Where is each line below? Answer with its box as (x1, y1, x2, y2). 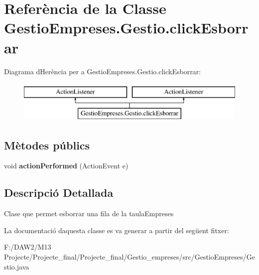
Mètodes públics (4, 137, 90, 152)
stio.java (4, 261, 29, 272)
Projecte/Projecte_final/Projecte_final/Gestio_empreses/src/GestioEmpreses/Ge (4, 252, 255, 262)
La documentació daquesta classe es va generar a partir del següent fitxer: (4, 225, 229, 235)
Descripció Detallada (4, 185, 114, 200)
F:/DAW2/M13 (4, 242, 51, 252)
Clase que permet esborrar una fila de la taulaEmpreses (4, 208, 174, 219)
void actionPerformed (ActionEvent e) (4, 160, 129, 171)
